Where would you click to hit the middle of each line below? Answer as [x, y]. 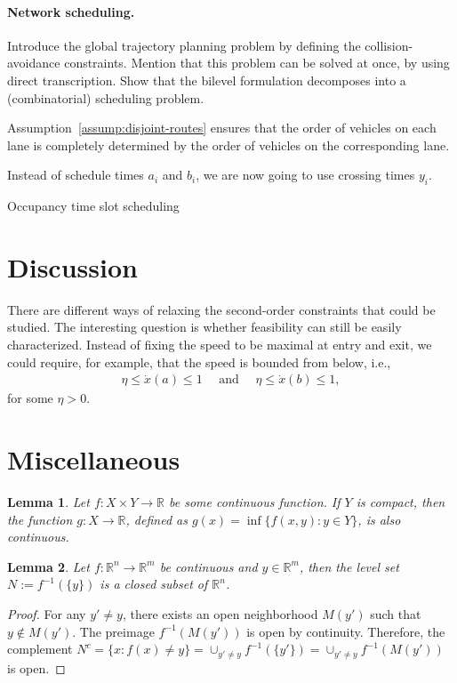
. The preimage [113, 631]
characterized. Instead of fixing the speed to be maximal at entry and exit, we [220, 345]
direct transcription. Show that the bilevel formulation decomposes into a [207, 80]
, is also [379, 519]
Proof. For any [47, 613]
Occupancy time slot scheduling [93, 206]
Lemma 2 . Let [48, 566]
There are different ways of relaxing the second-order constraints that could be [221, 309]
